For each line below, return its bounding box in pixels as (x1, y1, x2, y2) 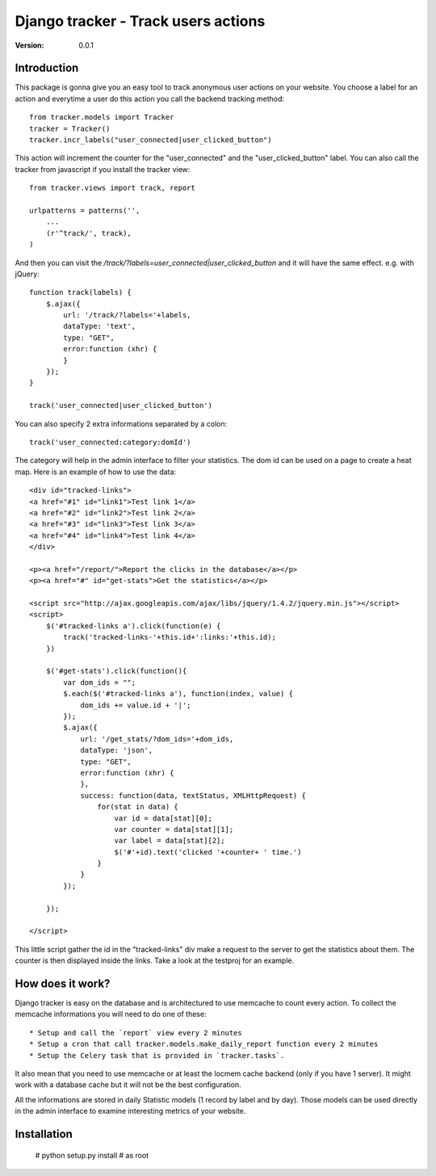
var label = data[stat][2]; (114, 836, 225, 846)
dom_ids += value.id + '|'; (80, 700, 191, 710)
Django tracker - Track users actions (15, 12, 266, 30)
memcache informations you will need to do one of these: (15, 1010, 207, 1019)
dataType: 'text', (63, 321, 136, 331)
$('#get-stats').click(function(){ (45, 666, 187, 676)
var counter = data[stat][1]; (114, 825, 234, 834)
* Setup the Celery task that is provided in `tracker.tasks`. (29, 1051, 285, 1060)
